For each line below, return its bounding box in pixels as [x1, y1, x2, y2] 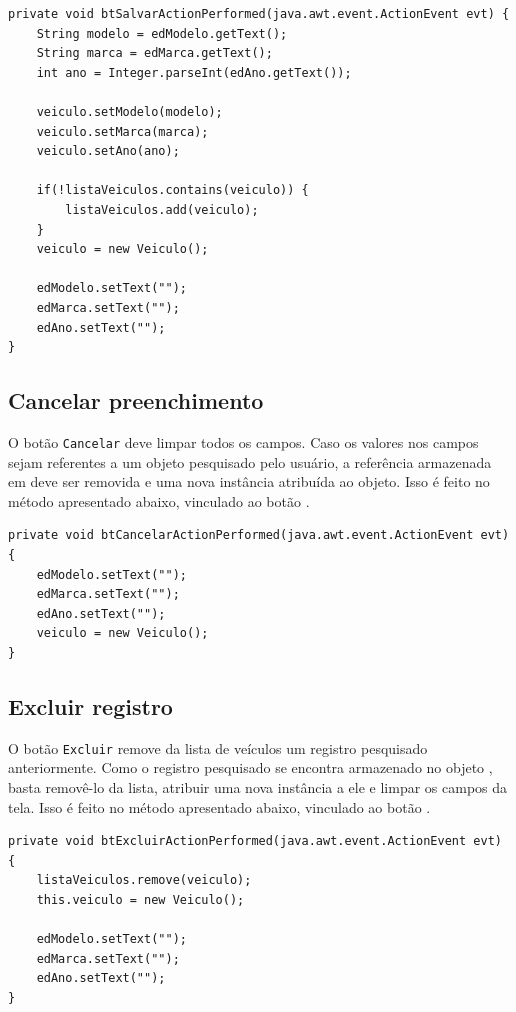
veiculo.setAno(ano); [36, 144, 180, 159]
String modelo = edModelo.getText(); [36, 26, 288, 41]
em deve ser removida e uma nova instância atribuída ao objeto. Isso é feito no [8, 471, 490, 492]
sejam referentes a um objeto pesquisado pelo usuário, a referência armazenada [8, 451, 492, 472]
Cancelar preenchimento [8, 385, 264, 416]
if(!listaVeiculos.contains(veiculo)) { [36, 183, 309, 198]
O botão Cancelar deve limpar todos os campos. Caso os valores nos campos [8, 431, 479, 452]
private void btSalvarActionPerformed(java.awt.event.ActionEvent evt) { [8, 7, 510, 21]
